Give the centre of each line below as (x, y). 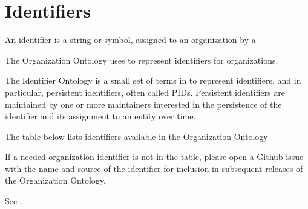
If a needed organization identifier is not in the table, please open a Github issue (154, 157)
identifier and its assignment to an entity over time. (100, 116)
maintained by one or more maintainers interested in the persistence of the (143, 104)
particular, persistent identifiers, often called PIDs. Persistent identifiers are (145, 92)
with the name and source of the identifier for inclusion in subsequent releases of (154, 168)
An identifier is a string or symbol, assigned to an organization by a (130, 40)
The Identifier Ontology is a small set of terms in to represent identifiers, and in (153, 80)
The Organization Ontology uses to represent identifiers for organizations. (142, 60)
